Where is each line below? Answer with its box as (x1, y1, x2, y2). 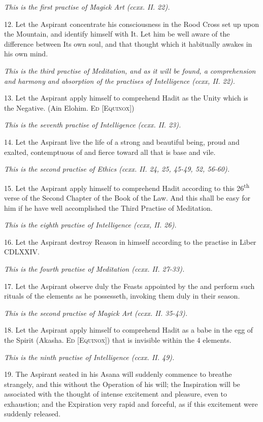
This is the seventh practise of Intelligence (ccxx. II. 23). (4, 119, 181, 130)
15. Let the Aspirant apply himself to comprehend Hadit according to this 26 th (4, 181, 250, 193)
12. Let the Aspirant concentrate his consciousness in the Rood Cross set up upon (4, 18, 259, 29)
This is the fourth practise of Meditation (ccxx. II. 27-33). (4, 263, 185, 274)
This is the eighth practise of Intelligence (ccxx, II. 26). (4, 219, 177, 230)
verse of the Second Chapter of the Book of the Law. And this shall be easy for (4, 192, 250, 203)
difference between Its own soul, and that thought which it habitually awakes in (4, 38, 252, 49)
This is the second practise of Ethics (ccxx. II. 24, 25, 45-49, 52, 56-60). (4, 164, 229, 174)
